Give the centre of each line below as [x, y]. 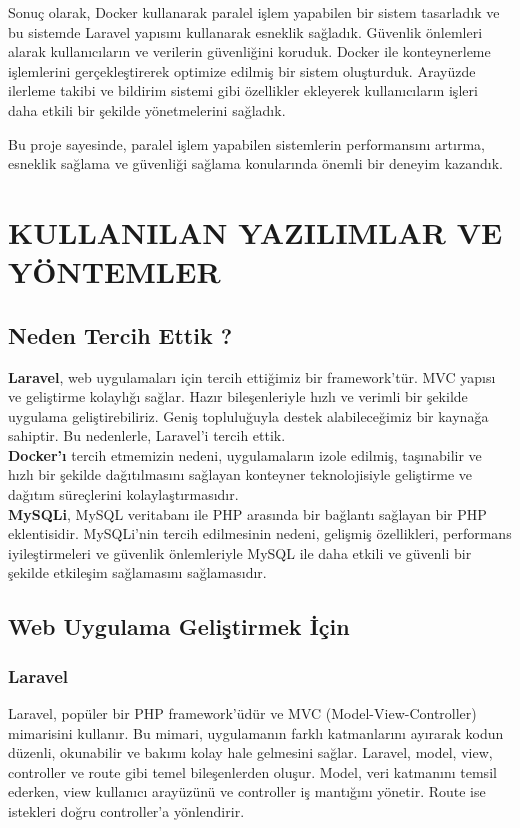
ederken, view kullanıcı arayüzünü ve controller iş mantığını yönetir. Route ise [247, 791]
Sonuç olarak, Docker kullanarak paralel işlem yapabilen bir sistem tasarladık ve [254, 12]
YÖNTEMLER [114, 271]
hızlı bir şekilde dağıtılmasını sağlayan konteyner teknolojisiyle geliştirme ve [240, 474]
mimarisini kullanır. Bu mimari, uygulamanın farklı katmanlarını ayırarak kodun [256, 732]
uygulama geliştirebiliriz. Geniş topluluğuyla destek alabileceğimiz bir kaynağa [248, 415]
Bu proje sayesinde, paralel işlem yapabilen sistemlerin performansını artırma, [246, 143]
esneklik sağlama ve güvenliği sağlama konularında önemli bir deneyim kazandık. [255, 163]
